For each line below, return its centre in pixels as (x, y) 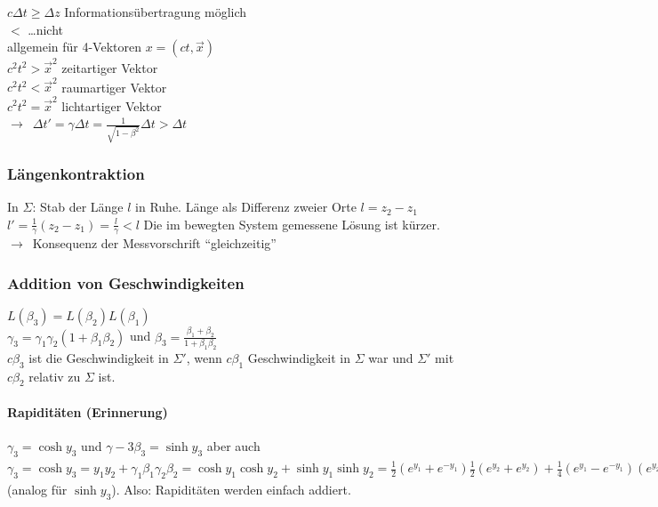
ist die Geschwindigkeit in (99, 357)
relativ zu (55, 376)
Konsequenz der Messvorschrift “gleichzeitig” (154, 243)
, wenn (204, 357)
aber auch (233, 446)
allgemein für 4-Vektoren (74, 47)
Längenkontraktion (76, 173)
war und (391, 357)
